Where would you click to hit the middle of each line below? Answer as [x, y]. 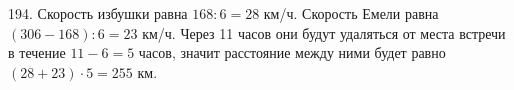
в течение [37, 52]
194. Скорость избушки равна [98, 13]
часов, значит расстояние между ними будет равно [292, 52]
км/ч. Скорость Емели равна [351, 13]
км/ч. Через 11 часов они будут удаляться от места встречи [324, 32]
